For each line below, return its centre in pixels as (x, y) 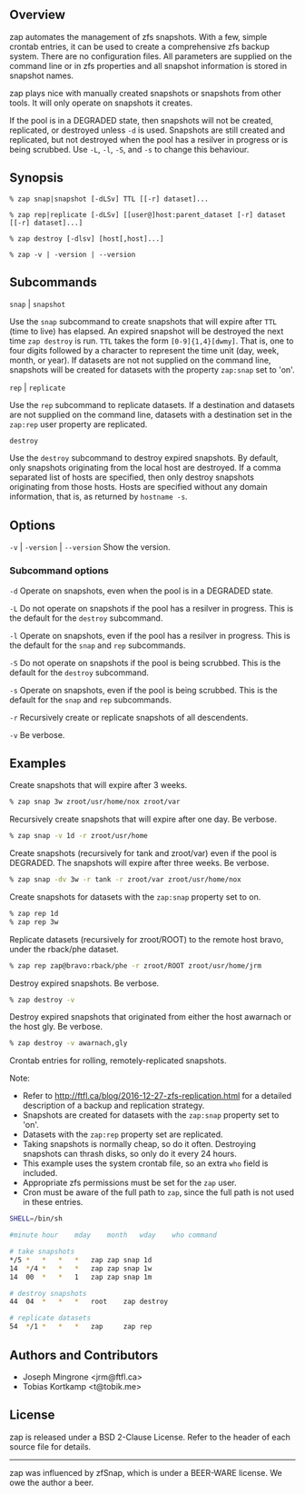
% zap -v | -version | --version (73, 254)
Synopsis (36, 178)
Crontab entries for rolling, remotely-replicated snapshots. (118, 1061)
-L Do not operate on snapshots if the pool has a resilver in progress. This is (152, 608)
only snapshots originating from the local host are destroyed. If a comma (145, 468)
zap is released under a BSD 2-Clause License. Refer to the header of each (150, 1437)
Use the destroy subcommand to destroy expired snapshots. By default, (144, 458)
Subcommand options (59, 571)
